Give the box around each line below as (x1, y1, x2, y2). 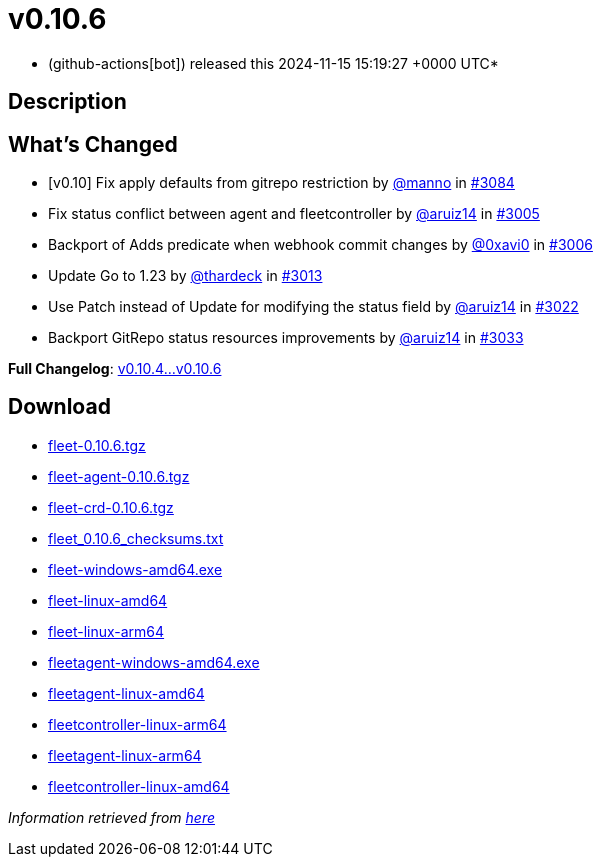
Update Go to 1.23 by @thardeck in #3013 (48, 267, 323, 285)
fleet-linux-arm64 (48, 622, 165, 640)
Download (8, 394, 111, 420)
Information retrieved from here (8, 808, 216, 826)
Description (8, 89, 127, 115)
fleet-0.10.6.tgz (48, 436, 146, 454)
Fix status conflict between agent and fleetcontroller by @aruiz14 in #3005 (48, 205, 540, 223)
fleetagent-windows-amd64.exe (48, 653, 260, 671)
